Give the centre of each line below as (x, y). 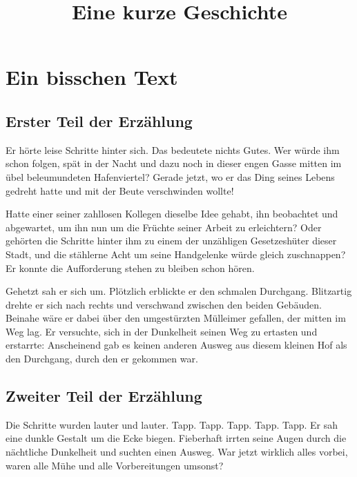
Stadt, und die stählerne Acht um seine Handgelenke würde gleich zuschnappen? (176, 254)
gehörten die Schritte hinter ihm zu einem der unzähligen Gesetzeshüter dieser (171, 241)
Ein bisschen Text (92, 77)
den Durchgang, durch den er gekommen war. (102, 359)
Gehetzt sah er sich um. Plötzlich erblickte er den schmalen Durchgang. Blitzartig (179, 291)
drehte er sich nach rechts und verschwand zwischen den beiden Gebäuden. (164, 304)
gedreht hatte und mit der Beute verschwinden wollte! (120, 190)
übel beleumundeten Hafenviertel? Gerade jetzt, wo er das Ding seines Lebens (170, 176)
